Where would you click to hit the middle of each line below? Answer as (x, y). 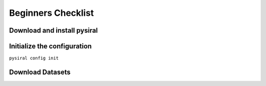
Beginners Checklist (51, 13)
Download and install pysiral (53, 30)
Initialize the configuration (50, 46)
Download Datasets (40, 72)
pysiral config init (34, 58)
